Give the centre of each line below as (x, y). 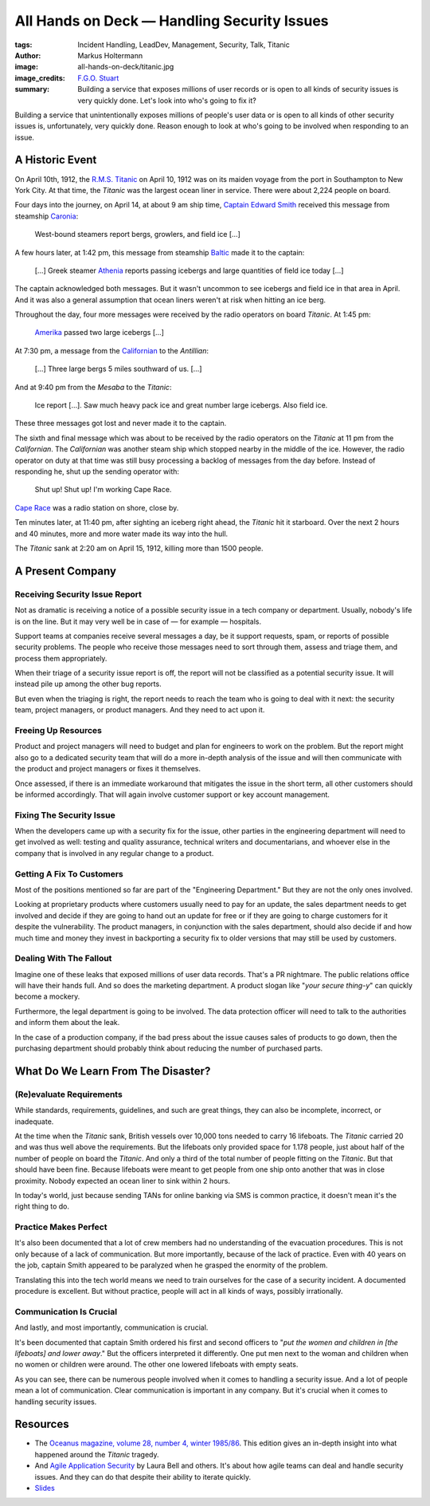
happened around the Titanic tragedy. (97, 1454)
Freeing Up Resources (59, 730)
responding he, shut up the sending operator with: (97, 471)
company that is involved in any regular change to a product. (114, 853)
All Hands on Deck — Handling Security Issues (172, 21)
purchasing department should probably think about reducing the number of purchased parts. (169, 1048)
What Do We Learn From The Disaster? (113, 1071)
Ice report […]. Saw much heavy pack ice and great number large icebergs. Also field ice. (181, 405)
